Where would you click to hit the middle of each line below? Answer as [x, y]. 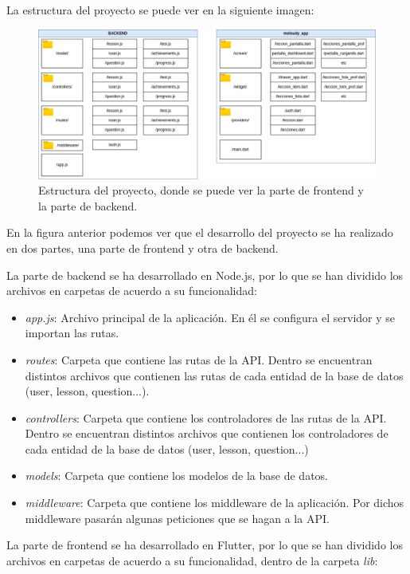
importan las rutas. [72, 333]
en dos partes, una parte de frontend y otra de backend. [143, 248]
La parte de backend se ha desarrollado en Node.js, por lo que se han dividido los [205, 275]
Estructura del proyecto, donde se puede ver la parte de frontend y [201, 190]
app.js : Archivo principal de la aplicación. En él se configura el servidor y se [210, 317]
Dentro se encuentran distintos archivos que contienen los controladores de [207, 433]
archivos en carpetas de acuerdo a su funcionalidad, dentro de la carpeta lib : [192, 560]
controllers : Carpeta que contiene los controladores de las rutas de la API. [206, 417]
